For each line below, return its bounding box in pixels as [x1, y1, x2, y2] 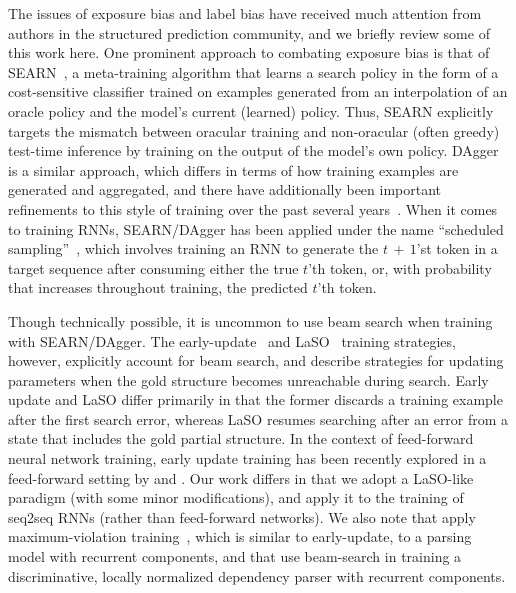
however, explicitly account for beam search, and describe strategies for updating [8, 350, 504, 371]
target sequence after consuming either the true [8, 257, 299, 278]
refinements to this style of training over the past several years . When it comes [8, 198, 498, 219]
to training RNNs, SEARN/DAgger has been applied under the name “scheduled [8, 218, 504, 239]
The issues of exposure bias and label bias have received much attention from [8, 3, 482, 23]
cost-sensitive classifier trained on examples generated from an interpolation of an [8, 81, 508, 102]
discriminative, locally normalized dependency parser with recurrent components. [8, 565, 506, 586]
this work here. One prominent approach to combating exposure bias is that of [8, 42, 490, 63]
